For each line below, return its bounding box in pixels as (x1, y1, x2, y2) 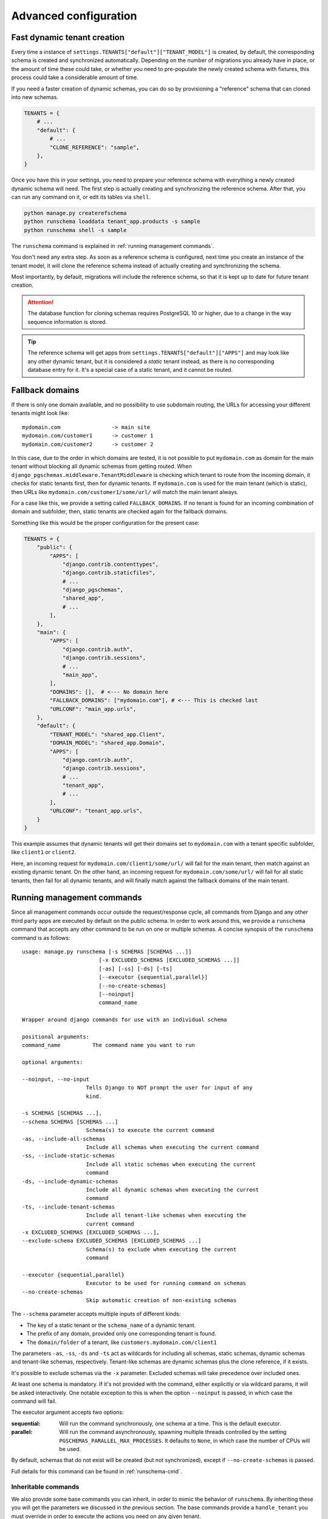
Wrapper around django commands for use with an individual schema (22, 1017, 227, 1023)
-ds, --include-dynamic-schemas (22, 1178, 118, 1185)
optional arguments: (22, 1059, 83, 1066)
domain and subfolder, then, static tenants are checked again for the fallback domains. (11, 508, 228, 515)
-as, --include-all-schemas (22, 1135, 106, 1142)
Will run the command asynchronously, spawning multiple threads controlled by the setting (59, 1428, 287, 1436)
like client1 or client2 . (11, 848, 76, 856)
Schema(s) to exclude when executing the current (86, 1246, 237, 1253)
